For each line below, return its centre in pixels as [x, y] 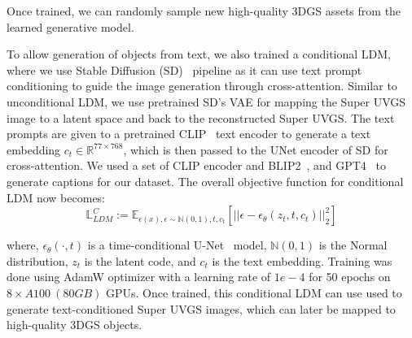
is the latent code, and [140, 260]
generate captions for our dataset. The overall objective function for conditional [205, 181]
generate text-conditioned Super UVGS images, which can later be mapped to [201, 308]
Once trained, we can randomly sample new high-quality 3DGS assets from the [204, 11]
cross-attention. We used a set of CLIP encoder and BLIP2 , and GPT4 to [196, 165]
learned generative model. [70, 26]
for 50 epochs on [350, 277]
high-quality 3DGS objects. [75, 325]
